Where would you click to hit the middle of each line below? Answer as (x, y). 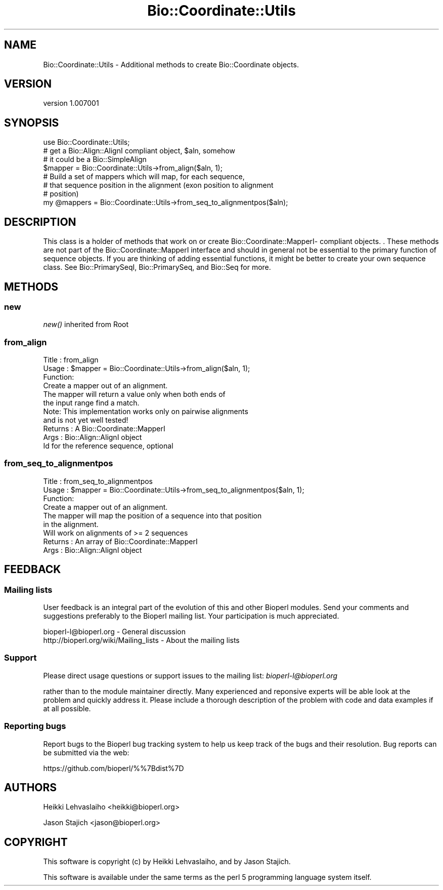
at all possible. (67, 708)
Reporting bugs (35, 726)
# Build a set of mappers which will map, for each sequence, (144, 177)
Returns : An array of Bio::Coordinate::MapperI (120, 541)
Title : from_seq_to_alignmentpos (98, 481)
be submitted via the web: (86, 752)
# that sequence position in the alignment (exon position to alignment (158, 185)
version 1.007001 (71, 103)
